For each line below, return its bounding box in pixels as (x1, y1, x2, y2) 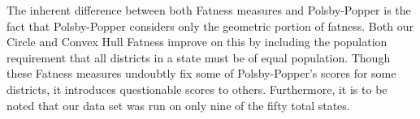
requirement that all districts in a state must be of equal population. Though (6, 49, 391, 66)
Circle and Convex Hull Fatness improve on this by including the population (6, 33, 388, 50)
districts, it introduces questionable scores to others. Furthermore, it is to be (6, 80, 388, 97)
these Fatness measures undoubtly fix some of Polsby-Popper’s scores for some (6, 65, 396, 82)
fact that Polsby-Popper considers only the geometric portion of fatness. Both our (6, 17, 414, 34)
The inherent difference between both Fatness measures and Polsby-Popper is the (6, 2, 411, 18)
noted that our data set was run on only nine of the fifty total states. (6, 96, 350, 113)
